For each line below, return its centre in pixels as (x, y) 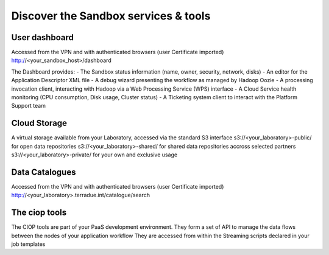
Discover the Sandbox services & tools (111, 16)
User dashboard (43, 37)
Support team (28, 106)
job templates (28, 244)
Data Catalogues (44, 172)
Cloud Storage (39, 123)
